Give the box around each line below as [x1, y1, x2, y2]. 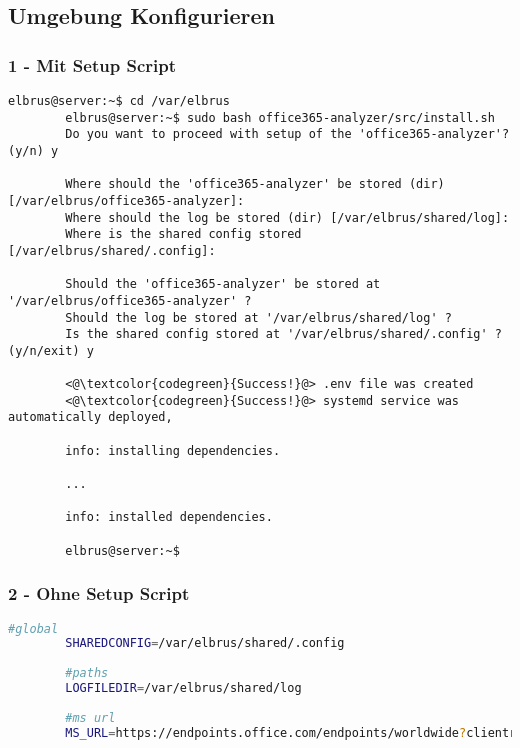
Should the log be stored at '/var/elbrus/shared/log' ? [65, 310, 452, 325]
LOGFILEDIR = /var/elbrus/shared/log [65, 681, 302, 696]
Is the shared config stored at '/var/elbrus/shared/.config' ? [65, 327, 502, 342]
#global [8, 621, 59, 636]
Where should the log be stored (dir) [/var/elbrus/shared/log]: [65, 210, 510, 225]
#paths [65, 666, 109, 681]
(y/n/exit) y [8, 343, 94, 358]
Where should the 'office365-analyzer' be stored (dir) [65, 177, 445, 192]
